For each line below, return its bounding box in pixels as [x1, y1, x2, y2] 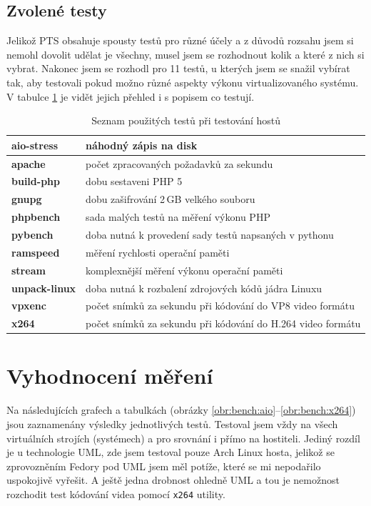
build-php [11, 174, 60, 189]
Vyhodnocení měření [6, 361, 213, 390]
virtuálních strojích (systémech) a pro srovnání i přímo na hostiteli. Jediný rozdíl [6, 430, 360, 445]
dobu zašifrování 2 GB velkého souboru [86, 192, 255, 207]
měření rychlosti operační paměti [86, 244, 230, 259]
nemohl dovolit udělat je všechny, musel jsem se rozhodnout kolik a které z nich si [6, 46, 365, 61]
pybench [11, 227, 54, 242]
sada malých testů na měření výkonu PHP [86, 209, 270, 224]
